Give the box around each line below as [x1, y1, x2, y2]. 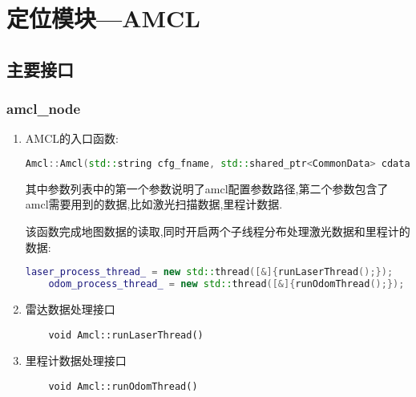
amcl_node [6, 99, 81, 119]
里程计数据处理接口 [25, 352, 127, 369]
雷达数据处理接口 [25, 300, 115, 317]
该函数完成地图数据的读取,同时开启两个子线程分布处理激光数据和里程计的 [25, 223, 410, 240]
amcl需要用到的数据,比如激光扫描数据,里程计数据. [25, 196, 283, 213]
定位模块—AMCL [6, 2, 200, 34]
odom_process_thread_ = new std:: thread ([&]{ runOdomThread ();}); [48, 278, 405, 290]
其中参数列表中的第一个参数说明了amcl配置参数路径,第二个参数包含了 [25, 180, 389, 196]
